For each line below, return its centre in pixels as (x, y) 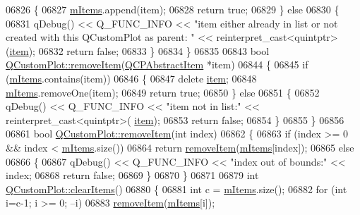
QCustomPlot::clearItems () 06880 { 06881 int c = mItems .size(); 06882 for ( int (176, 189)
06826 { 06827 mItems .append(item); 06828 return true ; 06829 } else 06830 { (173, 9)
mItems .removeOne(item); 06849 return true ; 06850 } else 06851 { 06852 (163, 92)
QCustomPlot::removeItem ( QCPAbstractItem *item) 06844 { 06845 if (157, 64)
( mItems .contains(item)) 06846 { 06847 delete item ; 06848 (131, 78)
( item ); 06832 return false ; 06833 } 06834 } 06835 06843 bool (138, 50)
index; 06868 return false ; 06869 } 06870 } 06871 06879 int (132, 175)
